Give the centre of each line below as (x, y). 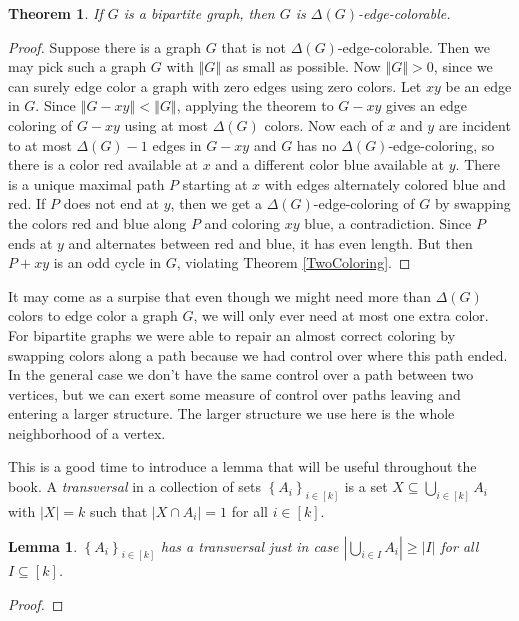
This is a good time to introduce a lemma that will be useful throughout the (242, 466)
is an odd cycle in (107, 262)
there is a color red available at (103, 164)
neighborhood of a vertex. (87, 432)
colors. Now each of (323, 124)
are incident (474, 124)
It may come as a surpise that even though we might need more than (219, 295)
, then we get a (216, 203)
